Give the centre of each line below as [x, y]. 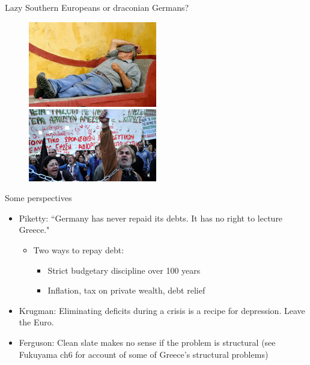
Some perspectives [38, 198]
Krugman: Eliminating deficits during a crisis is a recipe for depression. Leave [162, 310]
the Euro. [36, 322]
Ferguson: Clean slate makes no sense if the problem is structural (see [147, 342]
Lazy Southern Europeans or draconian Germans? [97, 7]
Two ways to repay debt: [79, 250]
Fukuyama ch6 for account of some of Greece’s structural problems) [144, 354]
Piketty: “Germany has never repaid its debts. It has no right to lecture [151, 218]
